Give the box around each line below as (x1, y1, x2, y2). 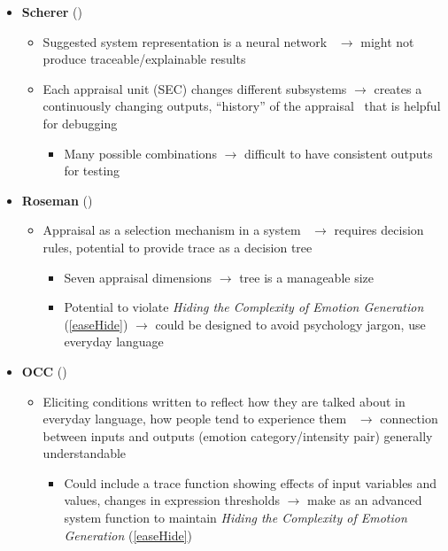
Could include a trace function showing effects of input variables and (64, 473, 437, 492)
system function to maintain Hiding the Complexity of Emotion (64, 508, 407, 527)
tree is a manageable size (239, 268, 374, 286)
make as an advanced (307, 491, 422, 509)
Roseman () (21, 190, 93, 209)
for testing (64, 161, 120, 180)
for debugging (42, 113, 118, 132)
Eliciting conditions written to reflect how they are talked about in (42, 392, 406, 410)
